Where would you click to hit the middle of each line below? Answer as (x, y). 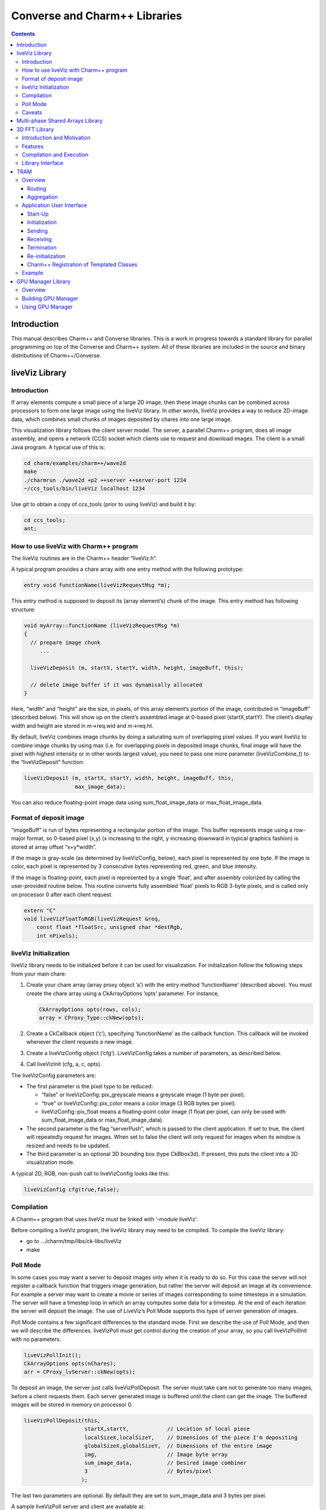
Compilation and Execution (55, 155)
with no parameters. (36, 1339)
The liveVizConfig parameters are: (54, 1075)
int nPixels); (57, 936)
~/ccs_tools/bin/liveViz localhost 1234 (84, 488)
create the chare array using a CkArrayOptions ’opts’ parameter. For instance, (123, 993)
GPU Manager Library (43, 281)
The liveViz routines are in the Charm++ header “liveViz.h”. (84, 558)
